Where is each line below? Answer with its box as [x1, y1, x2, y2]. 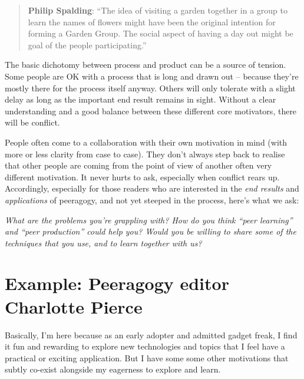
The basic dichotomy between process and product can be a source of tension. [5, 58, 286, 71]
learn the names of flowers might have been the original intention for [28, 15, 276, 28]
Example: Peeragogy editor [5, 271, 229, 295]
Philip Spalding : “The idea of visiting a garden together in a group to [28, 4, 288, 16]
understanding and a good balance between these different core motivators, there [5, 104, 297, 117]
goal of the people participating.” [28, 38, 147, 51]
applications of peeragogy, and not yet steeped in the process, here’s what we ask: [5, 193, 299, 206]
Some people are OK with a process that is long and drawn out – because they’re [5, 70, 299, 82]
